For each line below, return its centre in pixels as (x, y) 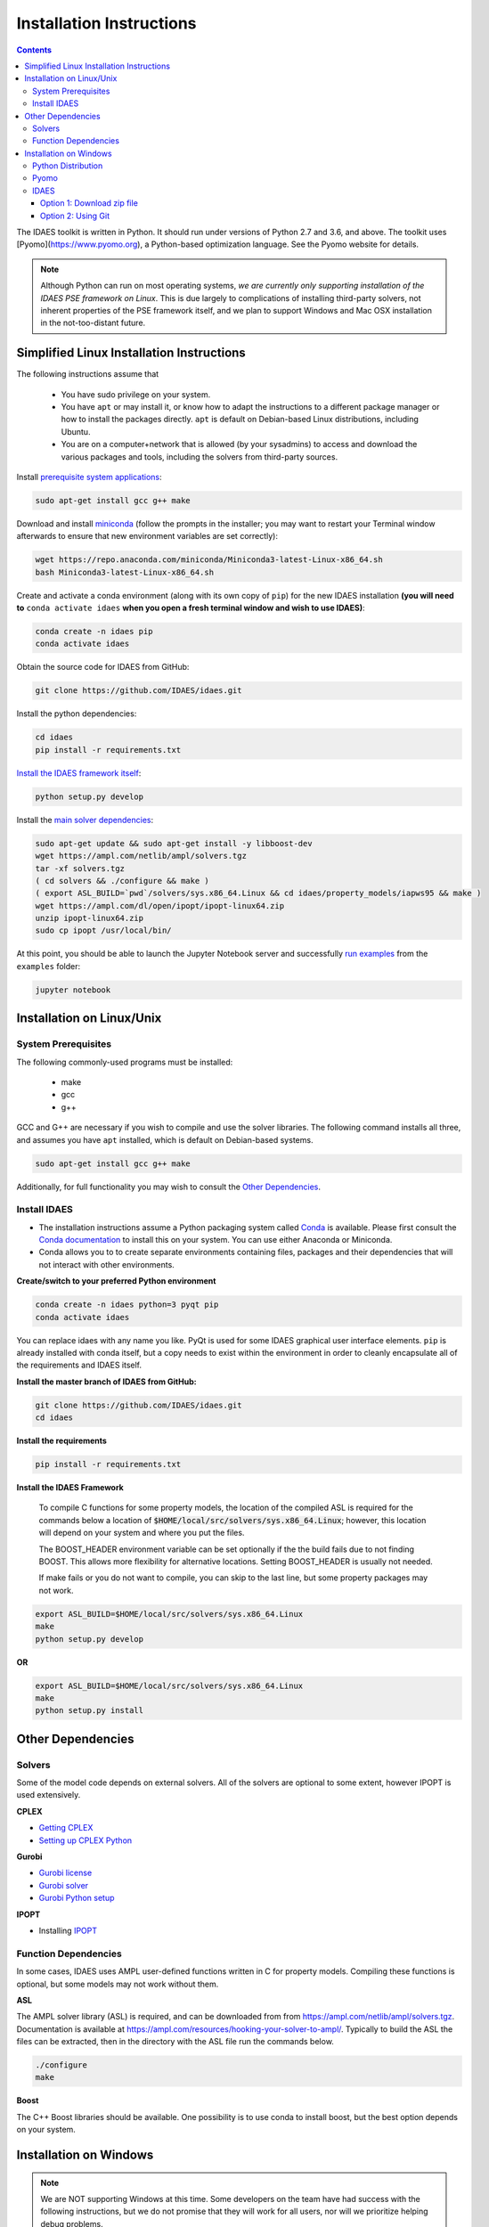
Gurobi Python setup (77, 1898)
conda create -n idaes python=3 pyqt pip (127, 1305)
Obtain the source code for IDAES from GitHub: (103, 667)
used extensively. (49, 1795)
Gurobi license (65, 1873)
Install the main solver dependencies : (85, 820)
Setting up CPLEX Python (86, 1840)
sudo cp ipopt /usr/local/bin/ (104, 930)
